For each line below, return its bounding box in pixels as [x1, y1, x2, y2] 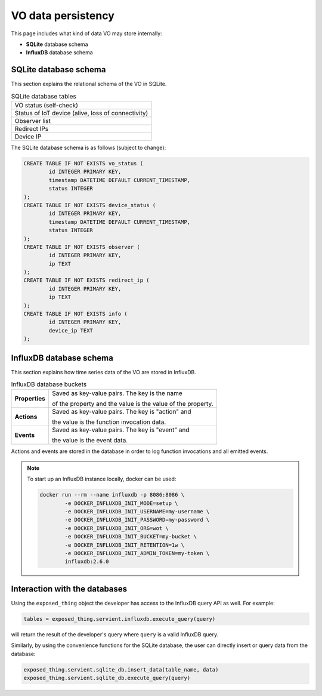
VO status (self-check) [14, 101, 79, 109]
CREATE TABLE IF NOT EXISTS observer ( [23, 244, 140, 250]
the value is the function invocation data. [51, 418, 166, 426]
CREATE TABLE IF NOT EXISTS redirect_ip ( [23, 277, 150, 284]
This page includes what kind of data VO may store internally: [11, 30, 162, 37]
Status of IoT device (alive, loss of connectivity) [14, 109, 148, 117]
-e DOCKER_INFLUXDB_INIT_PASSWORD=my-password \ [64, 516, 210, 523]
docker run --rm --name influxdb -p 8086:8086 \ [39, 491, 185, 498]
